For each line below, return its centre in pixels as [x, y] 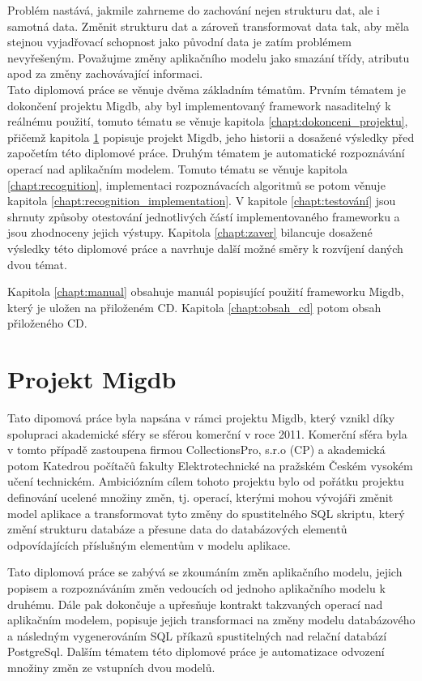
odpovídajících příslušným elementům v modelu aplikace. [149, 544]
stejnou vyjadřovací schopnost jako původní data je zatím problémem [179, 42]
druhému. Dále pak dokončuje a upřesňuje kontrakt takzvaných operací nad [195, 604]
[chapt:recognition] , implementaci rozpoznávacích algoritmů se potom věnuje [196, 184]
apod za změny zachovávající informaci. [105, 73]
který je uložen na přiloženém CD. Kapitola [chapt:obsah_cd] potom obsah [194, 307]
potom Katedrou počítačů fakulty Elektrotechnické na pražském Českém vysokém [210, 465]
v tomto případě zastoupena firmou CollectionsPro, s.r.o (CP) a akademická [196, 450]
